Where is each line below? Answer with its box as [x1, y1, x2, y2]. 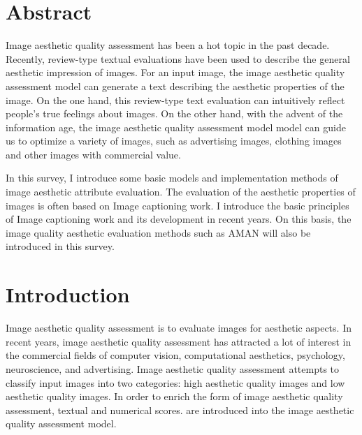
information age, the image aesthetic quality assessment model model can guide [6, 119, 346, 134]
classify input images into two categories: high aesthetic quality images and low [6, 375, 345, 390]
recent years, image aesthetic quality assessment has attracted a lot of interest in [6, 334, 352, 348]
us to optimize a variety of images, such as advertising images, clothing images [6, 133, 342, 148]
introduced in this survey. [6, 239, 115, 253]
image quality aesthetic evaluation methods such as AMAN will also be [6, 225, 311, 239]
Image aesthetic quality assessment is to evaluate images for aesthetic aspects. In [6, 320, 352, 335]
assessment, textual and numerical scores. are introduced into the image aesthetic [6, 402, 354, 417]
